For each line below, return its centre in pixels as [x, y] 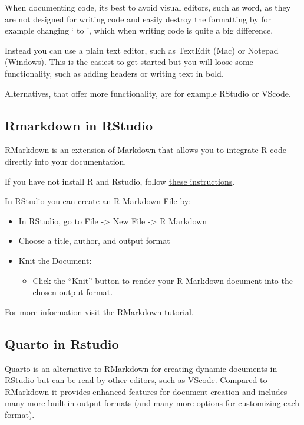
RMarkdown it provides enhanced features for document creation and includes [146, 391]
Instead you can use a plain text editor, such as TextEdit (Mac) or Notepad [142, 50]
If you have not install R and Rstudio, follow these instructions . [120, 181]
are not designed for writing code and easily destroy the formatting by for [138, 19]
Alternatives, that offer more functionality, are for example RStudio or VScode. [148, 93]
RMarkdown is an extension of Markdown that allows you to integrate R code [146, 150]
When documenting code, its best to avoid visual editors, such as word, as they [148, 7]
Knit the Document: [55, 260]
